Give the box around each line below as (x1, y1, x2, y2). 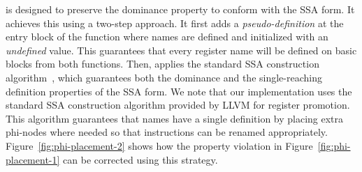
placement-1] (6, 152, 60, 166)
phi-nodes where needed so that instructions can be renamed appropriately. (6, 125, 328, 139)
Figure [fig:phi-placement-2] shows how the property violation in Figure (6, 138, 313, 153)
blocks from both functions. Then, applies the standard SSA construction (6, 56, 319, 71)
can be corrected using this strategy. (63, 152, 218, 166)
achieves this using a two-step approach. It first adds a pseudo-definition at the (6, 15, 344, 30)
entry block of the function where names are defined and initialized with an (6, 29, 328, 44)
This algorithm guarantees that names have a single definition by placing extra (6, 111, 344, 125)
